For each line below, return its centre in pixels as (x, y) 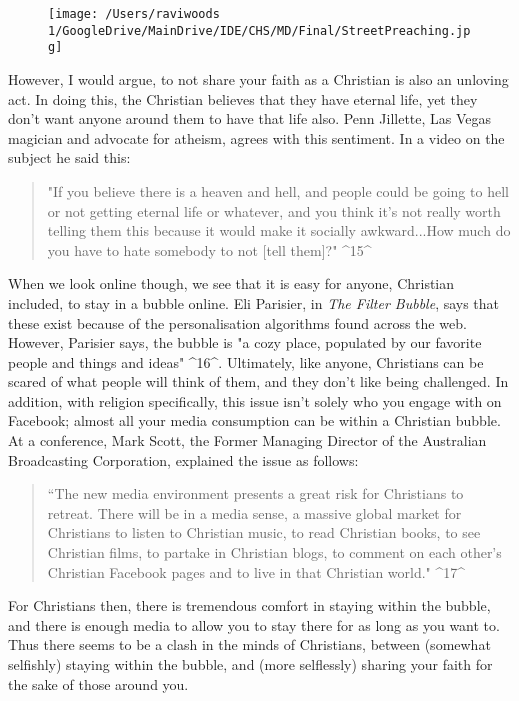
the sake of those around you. (98, 683)
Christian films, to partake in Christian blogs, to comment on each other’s (274, 552)
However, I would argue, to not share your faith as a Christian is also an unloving (258, 78)
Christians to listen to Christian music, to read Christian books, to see (264, 532)
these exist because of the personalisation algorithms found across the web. (237, 322)
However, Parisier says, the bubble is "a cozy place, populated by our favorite (245, 342)
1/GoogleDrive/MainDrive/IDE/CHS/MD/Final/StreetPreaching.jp (259, 30)
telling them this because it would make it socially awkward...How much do (279, 230)
